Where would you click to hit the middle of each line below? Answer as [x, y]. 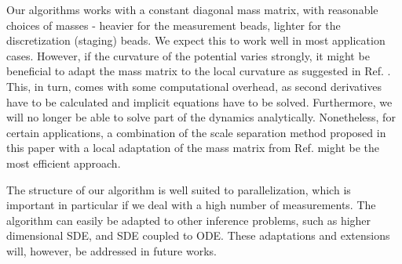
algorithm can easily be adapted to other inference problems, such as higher [189, 220]
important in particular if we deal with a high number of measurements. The [191, 205]
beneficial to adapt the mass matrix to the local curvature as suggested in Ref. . [199, 71]
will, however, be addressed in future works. [111, 250]
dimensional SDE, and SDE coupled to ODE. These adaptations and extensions [198, 235]
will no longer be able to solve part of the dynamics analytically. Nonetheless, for [201, 117]
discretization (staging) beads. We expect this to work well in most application [196, 40]
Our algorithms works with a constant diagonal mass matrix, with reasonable [192, 9]
